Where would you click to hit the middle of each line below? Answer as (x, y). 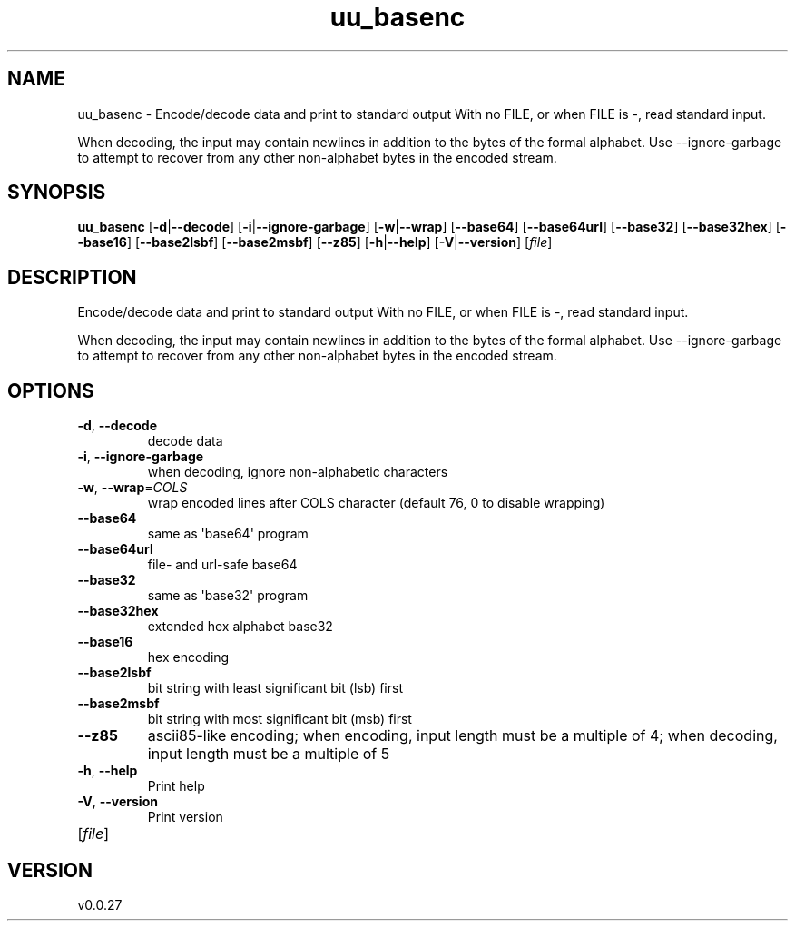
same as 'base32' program (228, 596)
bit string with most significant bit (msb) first (280, 719)
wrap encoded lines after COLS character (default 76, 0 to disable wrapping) (376, 503)
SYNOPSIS (57, 193)
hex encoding (188, 657)
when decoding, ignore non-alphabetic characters (298, 472)
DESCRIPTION (72, 277)
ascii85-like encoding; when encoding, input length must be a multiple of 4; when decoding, (462, 736)
